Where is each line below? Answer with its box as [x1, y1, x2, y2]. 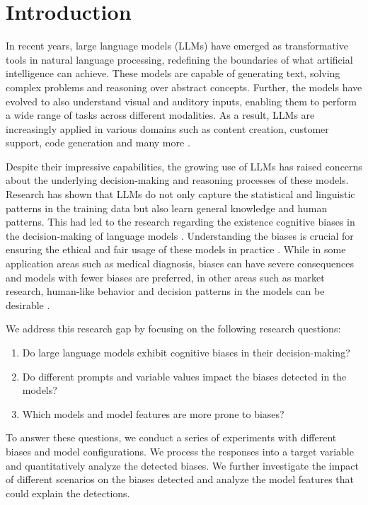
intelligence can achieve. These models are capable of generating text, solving [6, 66, 340, 81]
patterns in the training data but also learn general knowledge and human [6, 200, 328, 215]
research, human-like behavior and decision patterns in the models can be [6, 284, 325, 298]
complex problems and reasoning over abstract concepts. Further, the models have [6, 79, 362, 94]
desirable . [6, 297, 50, 312]
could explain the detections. [6, 485, 130, 500]
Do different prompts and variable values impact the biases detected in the [22, 368, 347, 383]
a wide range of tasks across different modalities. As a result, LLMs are [6, 108, 315, 122]
